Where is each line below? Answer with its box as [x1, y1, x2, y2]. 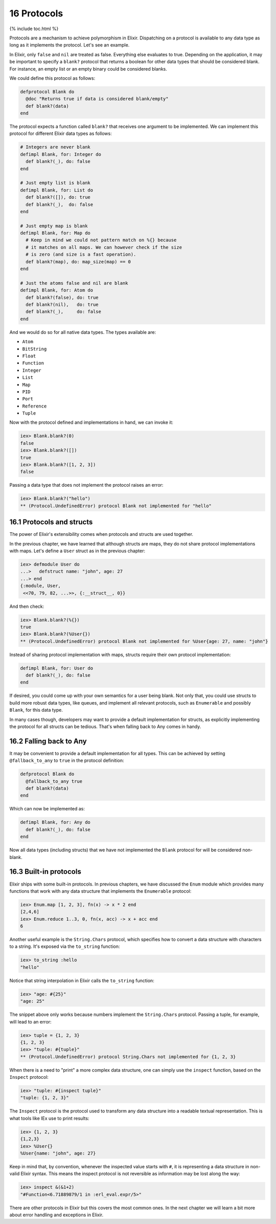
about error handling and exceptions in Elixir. [9, 1212, 104, 1218]
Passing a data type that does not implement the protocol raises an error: [9, 482, 164, 488]
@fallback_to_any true [26, 778, 83, 784]
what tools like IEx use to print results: [9, 1115, 89, 1121]
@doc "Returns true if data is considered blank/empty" [26, 96, 169, 102]
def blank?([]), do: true [26, 194, 90, 200]
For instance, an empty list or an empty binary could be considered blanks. [9, 65, 167, 72]
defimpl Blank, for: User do [20, 665, 94, 671]
